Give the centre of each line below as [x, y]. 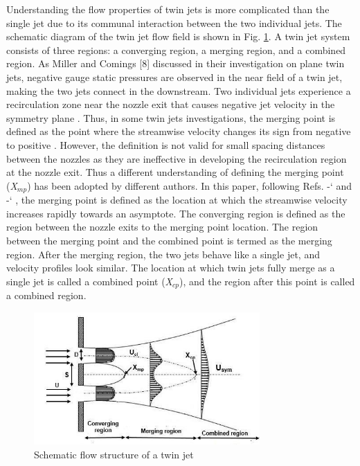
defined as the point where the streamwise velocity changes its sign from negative [179, 131]
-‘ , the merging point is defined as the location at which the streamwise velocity [177, 200]
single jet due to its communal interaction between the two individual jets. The [174, 23]
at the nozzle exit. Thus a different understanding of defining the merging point [175, 172]
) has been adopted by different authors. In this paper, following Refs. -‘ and [190, 185]
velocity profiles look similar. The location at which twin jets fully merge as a [171, 268]
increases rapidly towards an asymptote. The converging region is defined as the [176, 213]
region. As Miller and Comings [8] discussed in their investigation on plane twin [175, 63]
